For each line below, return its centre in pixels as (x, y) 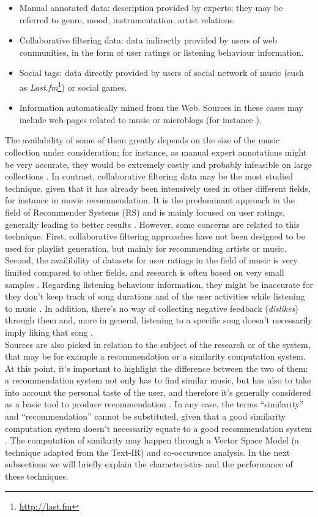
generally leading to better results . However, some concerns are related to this (152, 224)
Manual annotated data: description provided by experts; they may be (151, 7)
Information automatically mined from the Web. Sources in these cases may (161, 108)
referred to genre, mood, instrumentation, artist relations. (127, 19)
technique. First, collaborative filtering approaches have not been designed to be (155, 236)
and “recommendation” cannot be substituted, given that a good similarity (145, 416)
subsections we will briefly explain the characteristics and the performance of (149, 464)
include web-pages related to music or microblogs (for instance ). (140, 119)
